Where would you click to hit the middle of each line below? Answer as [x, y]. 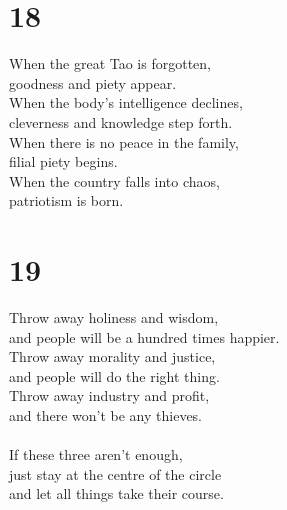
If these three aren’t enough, [96, 454]
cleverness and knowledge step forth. [121, 121]
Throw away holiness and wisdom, [114, 317]
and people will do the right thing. [114, 375]
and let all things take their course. [116, 493]
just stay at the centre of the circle [115, 473]
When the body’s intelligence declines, [126, 102]
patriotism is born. [66, 200]
